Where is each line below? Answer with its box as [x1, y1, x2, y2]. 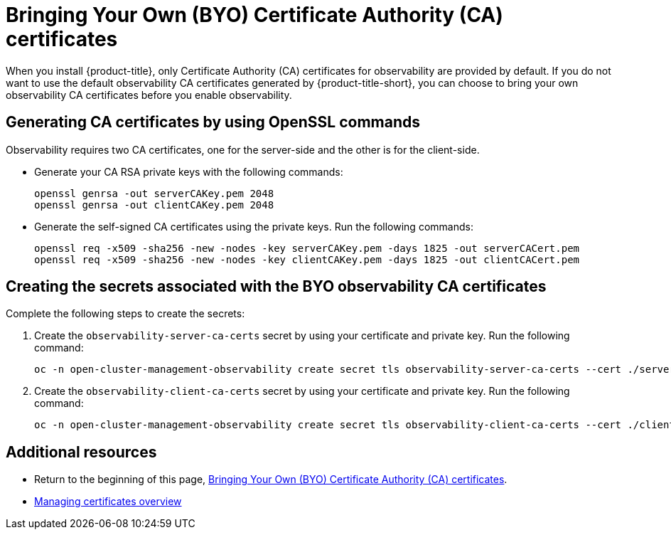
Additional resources [6, 443, 157, 461]
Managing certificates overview [34, 495, 182, 508]
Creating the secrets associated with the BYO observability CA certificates [6, 277, 547, 296]
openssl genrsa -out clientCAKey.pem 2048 [34, 198, 274, 211]
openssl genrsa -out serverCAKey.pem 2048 [34, 187, 274, 199]
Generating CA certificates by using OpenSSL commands [6, 113, 421, 132]
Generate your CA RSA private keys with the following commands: [34, 165, 343, 178]
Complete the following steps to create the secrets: [6, 307, 245, 320]
